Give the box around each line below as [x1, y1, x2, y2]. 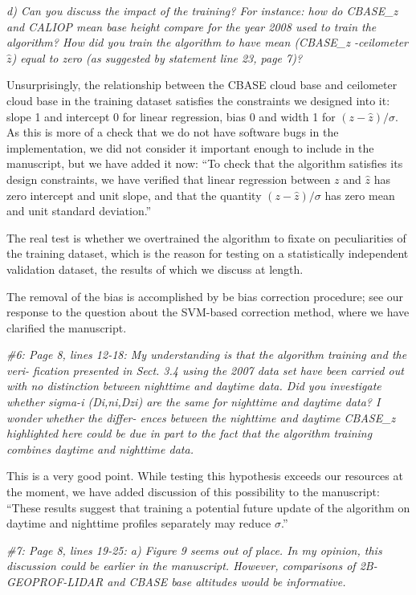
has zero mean [324, 186, 395, 203]
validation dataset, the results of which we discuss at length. [6, 260, 304, 277]
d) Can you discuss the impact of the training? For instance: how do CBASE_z [6, 2, 398, 18]
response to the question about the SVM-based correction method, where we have [6, 304, 410, 320]
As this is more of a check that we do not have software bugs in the [6, 124, 339, 141]
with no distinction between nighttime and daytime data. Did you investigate [6, 377, 381, 394]
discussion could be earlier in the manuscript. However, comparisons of [6, 557, 356, 574]
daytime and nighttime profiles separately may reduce [6, 515, 271, 532]
